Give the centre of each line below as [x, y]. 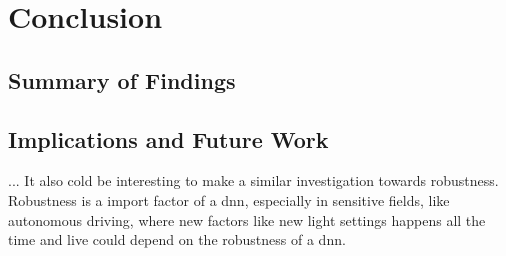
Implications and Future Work [168, 138]
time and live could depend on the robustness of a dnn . [177, 239]
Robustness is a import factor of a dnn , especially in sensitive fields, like [229, 199]
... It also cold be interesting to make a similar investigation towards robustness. [253, 180]
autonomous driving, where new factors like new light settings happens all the [247, 219]
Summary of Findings [122, 79]
